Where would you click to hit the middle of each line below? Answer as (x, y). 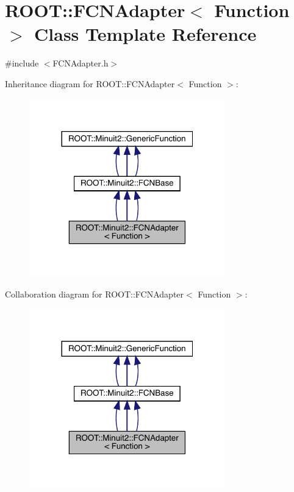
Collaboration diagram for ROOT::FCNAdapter (95, 294)
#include (22, 63)
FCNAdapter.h (81, 63)
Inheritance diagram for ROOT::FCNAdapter (90, 83)
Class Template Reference (145, 34)
